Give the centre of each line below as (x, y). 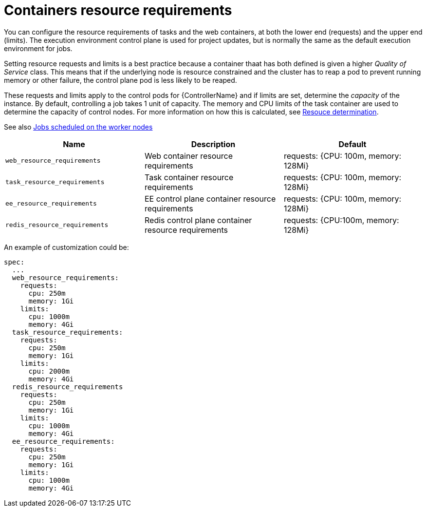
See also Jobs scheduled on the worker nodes (78, 127)
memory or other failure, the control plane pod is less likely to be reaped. (120, 80)
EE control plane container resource (210, 199)
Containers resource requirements (118, 10)
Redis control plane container (198, 220)
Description (213, 144)
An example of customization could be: (66, 247)
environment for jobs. (38, 48)
